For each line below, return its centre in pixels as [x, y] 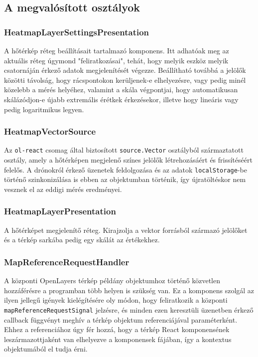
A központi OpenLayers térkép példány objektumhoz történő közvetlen [112, 280]
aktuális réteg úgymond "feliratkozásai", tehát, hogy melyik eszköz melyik [116, 60]
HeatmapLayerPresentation [60, 211]
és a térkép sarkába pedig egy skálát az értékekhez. [82, 240]
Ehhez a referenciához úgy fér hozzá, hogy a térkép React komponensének [117, 329]
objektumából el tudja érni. [46, 349]
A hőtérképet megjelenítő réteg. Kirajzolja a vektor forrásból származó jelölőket [126, 230]
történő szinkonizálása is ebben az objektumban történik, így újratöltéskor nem [125, 179]
